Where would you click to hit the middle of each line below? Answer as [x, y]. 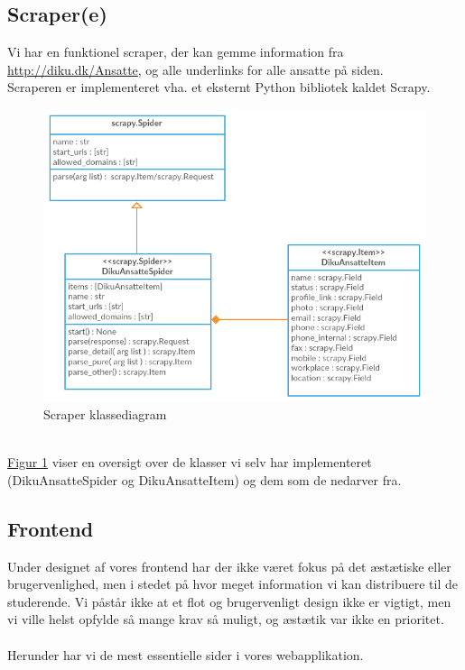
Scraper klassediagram [105, 414]
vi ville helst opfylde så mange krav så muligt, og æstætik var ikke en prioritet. [226, 619]
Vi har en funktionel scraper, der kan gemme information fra [176, 52]
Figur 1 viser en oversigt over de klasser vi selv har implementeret [190, 462]
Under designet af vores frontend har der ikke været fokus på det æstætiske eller [229, 566]
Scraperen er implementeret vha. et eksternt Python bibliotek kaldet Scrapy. [219, 87]
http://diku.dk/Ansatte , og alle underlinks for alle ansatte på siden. [195, 69]
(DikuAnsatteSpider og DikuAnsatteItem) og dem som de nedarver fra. [205, 479]
